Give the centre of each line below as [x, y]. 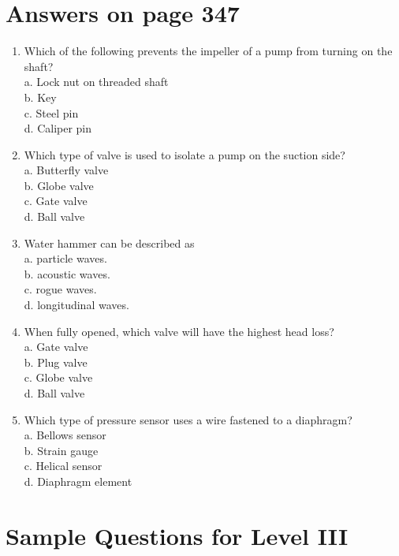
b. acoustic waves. [67, 273]
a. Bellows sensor [65, 435]
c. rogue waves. [60, 289]
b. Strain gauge [61, 450]
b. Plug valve [56, 362]
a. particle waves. [65, 258]
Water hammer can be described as [109, 243]
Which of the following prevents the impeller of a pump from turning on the [208, 51]
